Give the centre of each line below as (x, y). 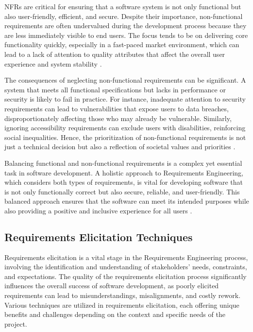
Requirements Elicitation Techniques (99, 236)
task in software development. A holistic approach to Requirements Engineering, (124, 172)
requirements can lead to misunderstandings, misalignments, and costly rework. (123, 295)
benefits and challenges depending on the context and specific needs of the (115, 314)
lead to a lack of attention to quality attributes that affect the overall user (115, 54)
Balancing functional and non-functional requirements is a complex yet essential (123, 163)
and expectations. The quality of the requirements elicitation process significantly (126, 276)
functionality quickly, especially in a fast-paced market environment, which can (122, 44)
